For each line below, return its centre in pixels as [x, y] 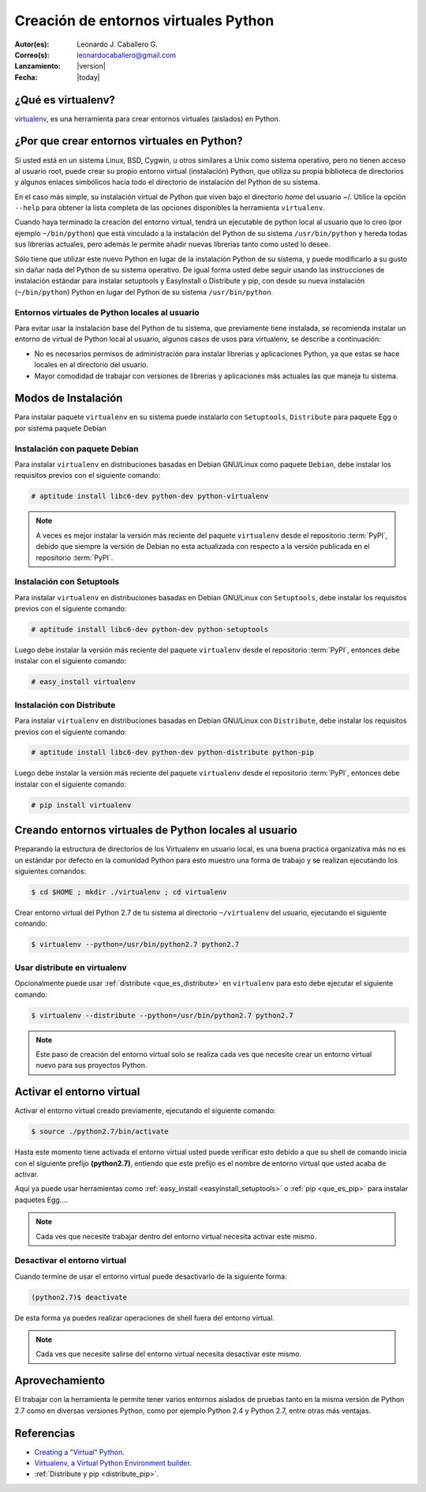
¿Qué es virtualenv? [65, 100]
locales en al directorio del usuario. [92, 365]
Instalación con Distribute [65, 705]
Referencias [45, 1433]
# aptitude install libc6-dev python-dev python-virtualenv [150, 496]
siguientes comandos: [50, 871]
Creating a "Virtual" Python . [80, 1452]
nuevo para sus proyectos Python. [92, 1065]
